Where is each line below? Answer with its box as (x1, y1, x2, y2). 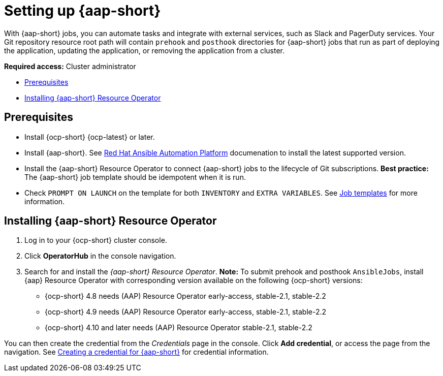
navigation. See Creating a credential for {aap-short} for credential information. (4, 348, 269, 357)
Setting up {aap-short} (4, 2, 161, 19)
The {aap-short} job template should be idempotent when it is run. (24, 172, 246, 181)
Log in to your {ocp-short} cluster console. (24, 236, 167, 245)
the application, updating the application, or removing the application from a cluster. (4, 46, 285, 55)
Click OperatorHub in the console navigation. (24, 252, 176, 261)
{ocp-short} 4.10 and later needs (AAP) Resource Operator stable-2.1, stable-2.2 (45, 323, 312, 332)
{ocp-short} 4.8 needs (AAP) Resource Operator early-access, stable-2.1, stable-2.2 (45, 292, 326, 301)
